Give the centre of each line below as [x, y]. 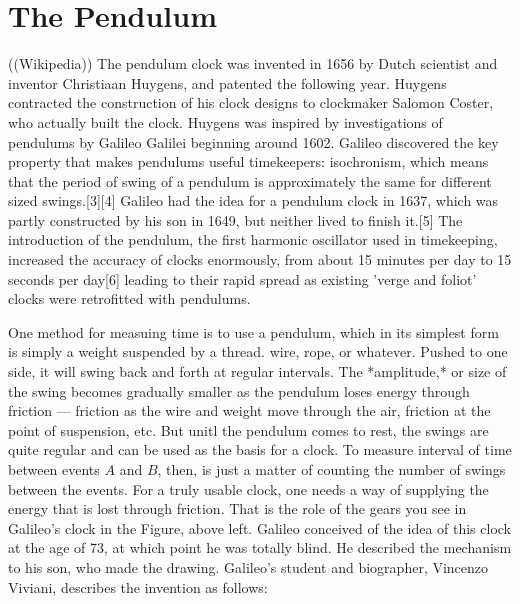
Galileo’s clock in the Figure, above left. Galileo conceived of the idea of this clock [260, 527]
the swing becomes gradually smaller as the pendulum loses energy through [239, 390]
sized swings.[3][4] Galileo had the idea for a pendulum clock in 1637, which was [253, 200]
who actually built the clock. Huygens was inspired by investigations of [225, 121]
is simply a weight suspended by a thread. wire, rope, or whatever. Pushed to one [258, 351]
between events [54, 469]
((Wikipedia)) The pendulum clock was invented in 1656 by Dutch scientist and [253, 63]
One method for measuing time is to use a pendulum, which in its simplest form [253, 331]
